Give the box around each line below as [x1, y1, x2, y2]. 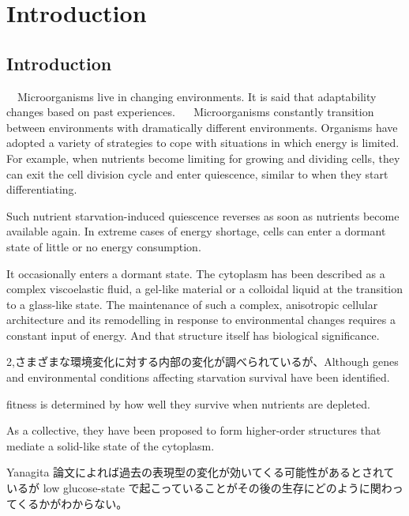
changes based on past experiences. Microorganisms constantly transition [6, 104, 374, 120]
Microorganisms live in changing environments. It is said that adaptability [17, 88, 377, 104]
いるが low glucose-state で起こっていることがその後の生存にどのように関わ [6, 480, 392, 496]
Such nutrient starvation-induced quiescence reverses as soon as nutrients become [6, 207, 400, 224]
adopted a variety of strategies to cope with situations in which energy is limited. [6, 134, 400, 151]
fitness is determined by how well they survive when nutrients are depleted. [6, 395, 370, 412]
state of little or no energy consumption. [6, 238, 201, 254]
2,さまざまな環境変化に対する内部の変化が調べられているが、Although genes [6, 353, 399, 370]
